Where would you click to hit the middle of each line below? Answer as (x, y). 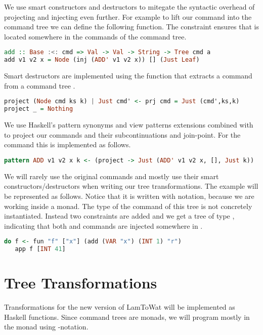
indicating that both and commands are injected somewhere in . (103, 225)
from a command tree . (40, 85)
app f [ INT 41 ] (40, 249)
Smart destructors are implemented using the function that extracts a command (128, 76)
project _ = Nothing (39, 109)
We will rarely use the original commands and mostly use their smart (112, 176)
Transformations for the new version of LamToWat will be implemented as (120, 307)
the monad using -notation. (46, 327)
